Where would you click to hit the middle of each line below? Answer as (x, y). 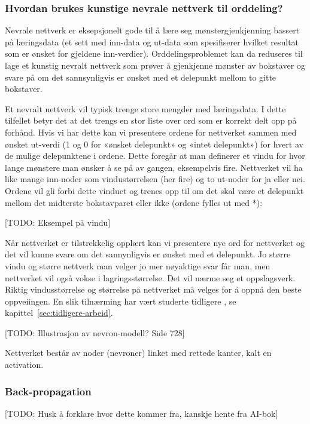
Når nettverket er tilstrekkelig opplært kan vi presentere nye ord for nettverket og (155, 242)
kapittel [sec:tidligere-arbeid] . (59, 313)
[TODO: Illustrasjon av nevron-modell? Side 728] (95, 332)
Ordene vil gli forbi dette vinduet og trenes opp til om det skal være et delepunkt (154, 190)
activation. (24, 365)
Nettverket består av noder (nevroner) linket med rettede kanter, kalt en (138, 353)
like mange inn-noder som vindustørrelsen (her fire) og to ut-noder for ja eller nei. (155, 179)
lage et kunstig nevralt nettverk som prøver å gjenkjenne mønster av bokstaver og (155, 65)
